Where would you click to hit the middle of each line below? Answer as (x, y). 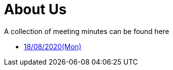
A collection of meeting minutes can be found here (87, 31)
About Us (35, 9)
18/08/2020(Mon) (53, 46)
